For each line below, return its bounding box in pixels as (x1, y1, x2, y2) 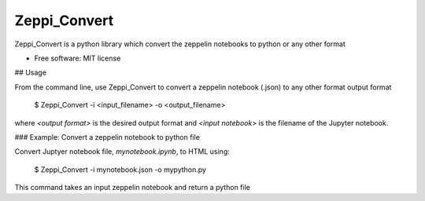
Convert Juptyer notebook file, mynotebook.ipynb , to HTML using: (14, 147, 230, 156)
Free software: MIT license (34, 53, 121, 63)
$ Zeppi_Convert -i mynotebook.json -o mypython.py (34, 165, 206, 174)
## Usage (14, 68, 47, 78)
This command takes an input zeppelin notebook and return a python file (14, 183, 251, 192)
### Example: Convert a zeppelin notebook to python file (14, 132, 201, 141)
